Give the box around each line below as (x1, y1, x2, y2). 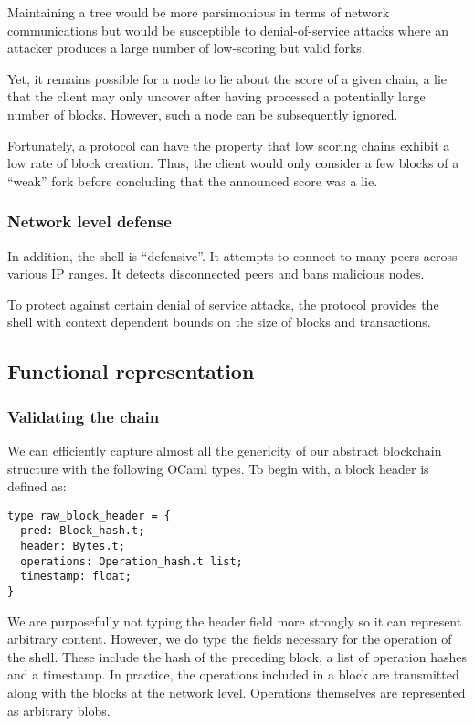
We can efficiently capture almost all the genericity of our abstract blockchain (7, 440, 442, 459)
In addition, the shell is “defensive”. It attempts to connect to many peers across (7, 246, 458, 265)
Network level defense (7, 210, 172, 233)
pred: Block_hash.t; (20, 524, 145, 538)
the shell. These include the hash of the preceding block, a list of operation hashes (7, 647, 467, 666)
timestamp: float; (20, 570, 132, 584)
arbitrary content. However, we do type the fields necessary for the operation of (7, 629, 452, 648)
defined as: (7, 477, 67, 496)
